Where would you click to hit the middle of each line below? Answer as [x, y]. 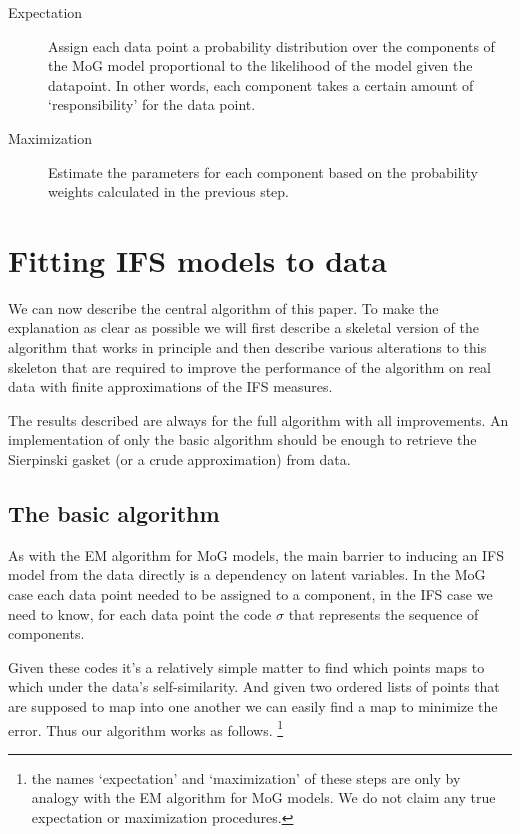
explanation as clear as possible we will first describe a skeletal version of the [243, 327]
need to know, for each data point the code [140, 613]
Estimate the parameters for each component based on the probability [263, 171]
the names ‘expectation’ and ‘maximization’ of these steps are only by [246, 777]
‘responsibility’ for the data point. [152, 104]
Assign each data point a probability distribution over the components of [271, 45]
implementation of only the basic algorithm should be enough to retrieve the [242, 439]
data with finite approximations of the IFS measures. [170, 386]
